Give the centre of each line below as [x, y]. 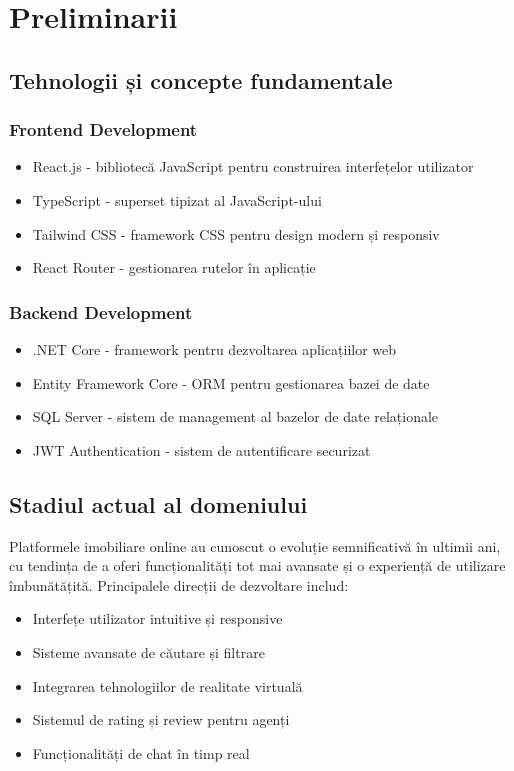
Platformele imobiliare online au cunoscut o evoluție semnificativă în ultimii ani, [255, 545]
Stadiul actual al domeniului [158, 503]
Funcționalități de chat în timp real [141, 752]
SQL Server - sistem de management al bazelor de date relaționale [235, 416]
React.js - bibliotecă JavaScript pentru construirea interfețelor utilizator [253, 166]
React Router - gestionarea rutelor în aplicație [174, 267]
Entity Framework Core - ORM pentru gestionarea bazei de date [231, 382]
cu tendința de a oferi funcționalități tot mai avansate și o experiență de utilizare [257, 565]
